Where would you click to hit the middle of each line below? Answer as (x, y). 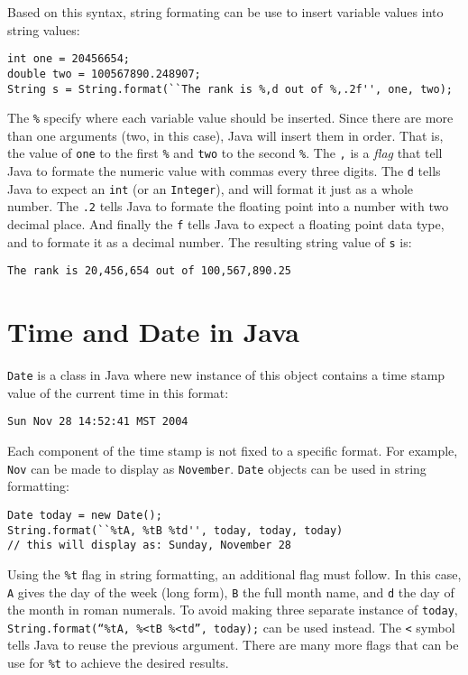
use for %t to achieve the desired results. (118, 663)
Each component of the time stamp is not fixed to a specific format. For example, (233, 451)
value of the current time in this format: (118, 392)
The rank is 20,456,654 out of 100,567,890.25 (149, 271)
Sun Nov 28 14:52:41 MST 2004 (98, 422)
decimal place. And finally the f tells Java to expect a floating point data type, (226, 224)
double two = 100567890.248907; (104, 74)
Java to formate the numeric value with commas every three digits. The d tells (224, 171)
